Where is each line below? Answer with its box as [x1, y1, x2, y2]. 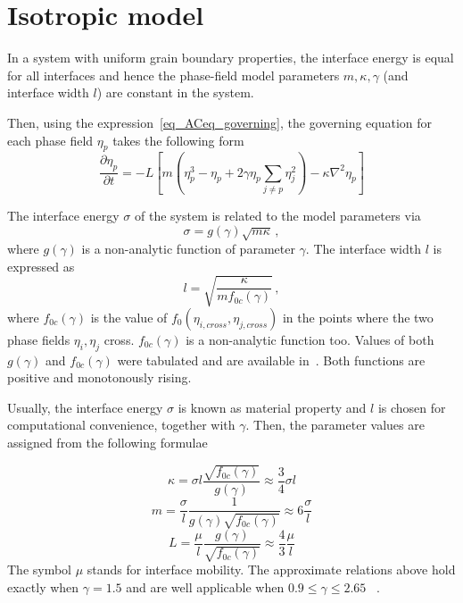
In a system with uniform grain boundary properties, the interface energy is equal [7, 48, 454, 67]
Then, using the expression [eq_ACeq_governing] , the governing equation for [7, 113, 433, 131]
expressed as [7, 256, 75, 275]
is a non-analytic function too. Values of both [186, 330, 434, 348]
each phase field [7, 130, 94, 149]
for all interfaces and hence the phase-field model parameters [7, 65, 340, 84]
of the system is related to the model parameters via [135, 206, 421, 225]
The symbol [7, 559, 72, 578]
